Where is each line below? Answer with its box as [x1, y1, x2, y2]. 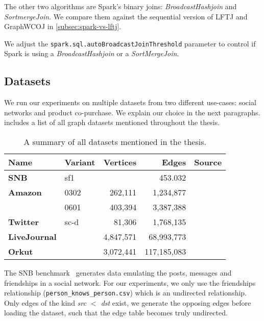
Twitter [8, 216, 39, 228]
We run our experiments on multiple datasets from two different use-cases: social [4, 97, 256, 108]
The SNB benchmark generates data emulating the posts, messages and [4, 267, 232, 278]
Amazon [8, 186, 42, 199]
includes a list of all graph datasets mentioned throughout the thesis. [4, 117, 220, 128]
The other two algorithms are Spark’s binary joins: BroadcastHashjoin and [4, 1, 237, 11]
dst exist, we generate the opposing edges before [101, 297, 251, 308]
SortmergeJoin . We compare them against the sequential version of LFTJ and [4, 11, 248, 21]
